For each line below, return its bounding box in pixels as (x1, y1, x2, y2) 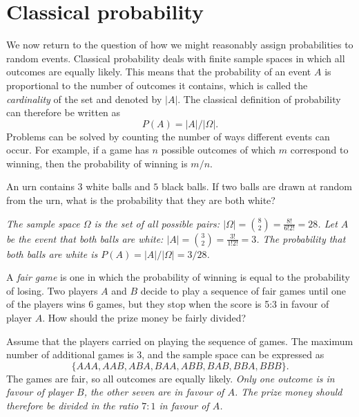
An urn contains (6, 179, 75, 194)
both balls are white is (6, 246, 98, 261)
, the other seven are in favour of (84, 384, 224, 399)
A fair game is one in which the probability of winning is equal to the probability (6, 270, 350, 284)
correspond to (290, 142, 349, 157)
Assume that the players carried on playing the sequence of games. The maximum (6, 333, 353, 348)
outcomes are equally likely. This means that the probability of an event (6, 64, 311, 79)
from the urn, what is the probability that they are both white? (6, 193, 275, 207)
